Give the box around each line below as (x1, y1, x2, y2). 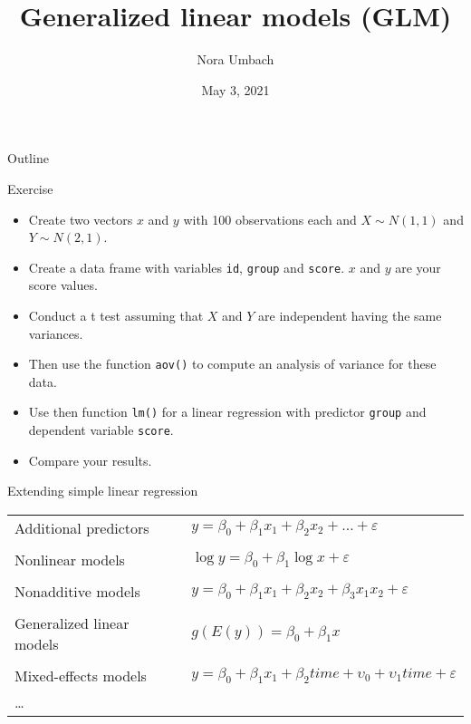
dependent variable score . (28, 420, 174, 439)
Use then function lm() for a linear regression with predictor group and (28, 402, 427, 421)
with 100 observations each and (183, 209, 357, 228)
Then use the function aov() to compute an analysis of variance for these (28, 354, 437, 373)
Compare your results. (28, 450, 152, 469)
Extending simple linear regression (7, 481, 198, 500)
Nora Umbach (197, 50, 274, 69)
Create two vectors (28, 209, 133, 228)
